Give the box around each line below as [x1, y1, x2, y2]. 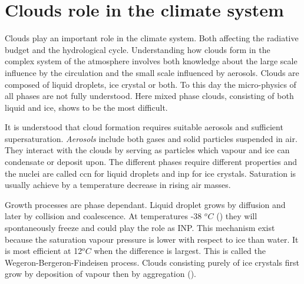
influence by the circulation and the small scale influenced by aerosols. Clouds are [5, 66, 299, 78]
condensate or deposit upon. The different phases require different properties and [5, 156, 298, 168]
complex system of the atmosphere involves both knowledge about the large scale [5, 55, 298, 67]
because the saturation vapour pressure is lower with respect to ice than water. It [5, 233, 299, 245]
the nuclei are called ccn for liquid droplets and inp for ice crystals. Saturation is [5, 167, 296, 179]
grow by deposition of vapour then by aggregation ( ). [5, 268, 196, 280]
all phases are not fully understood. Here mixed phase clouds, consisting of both [5, 90, 294, 102]
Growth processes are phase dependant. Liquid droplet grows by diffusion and [5, 198, 286, 210]
